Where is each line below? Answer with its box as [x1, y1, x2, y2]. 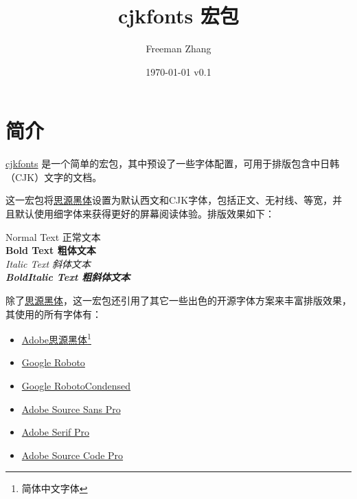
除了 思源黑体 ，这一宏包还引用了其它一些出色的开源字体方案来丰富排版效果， [5, 293, 352, 307]
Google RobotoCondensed [21, 379, 131, 393]
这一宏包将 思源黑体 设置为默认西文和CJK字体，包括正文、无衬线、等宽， [5, 193, 333, 207]
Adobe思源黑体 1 [21, 330, 91, 346]
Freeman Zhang [146, 41, 211, 56]
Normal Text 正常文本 [5, 229, 101, 244]
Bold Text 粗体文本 [5, 243, 96, 257]
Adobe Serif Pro [21, 425, 90, 439]
